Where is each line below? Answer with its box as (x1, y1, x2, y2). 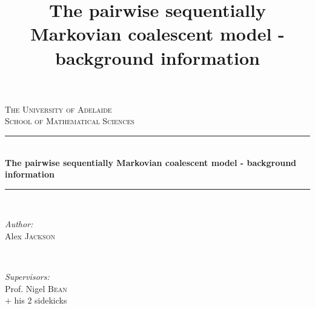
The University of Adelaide (5, 102, 112, 115)
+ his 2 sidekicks (5, 294, 67, 307)
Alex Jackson (5, 229, 55, 242)
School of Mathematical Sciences (5, 115, 134, 127)
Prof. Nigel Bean (5, 282, 67, 294)
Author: (5, 218, 33, 230)
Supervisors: (5, 270, 50, 283)
